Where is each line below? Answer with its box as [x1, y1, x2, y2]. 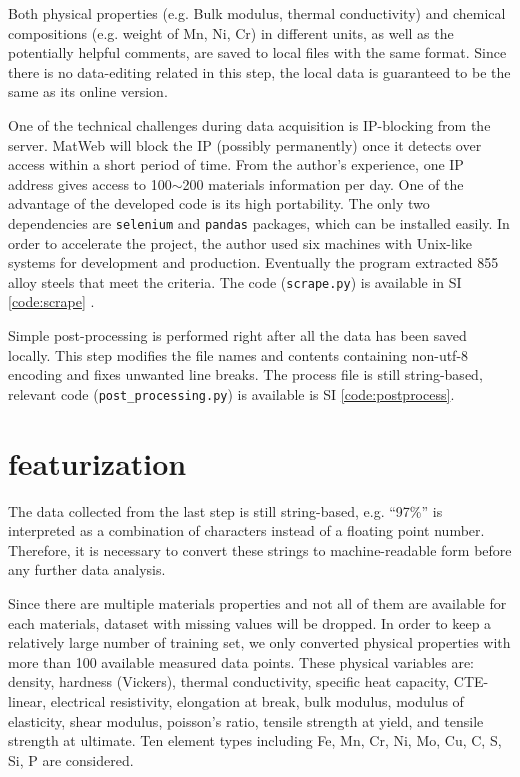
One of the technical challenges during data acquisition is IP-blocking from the [8, 114, 491, 135]
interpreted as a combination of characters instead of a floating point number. [8, 520, 485, 541]
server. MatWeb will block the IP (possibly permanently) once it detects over [8, 134, 482, 155]
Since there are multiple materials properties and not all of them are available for [8, 592, 507, 613]
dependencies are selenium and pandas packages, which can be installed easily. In [8, 212, 510, 233]
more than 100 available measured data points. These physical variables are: [8, 651, 475, 672]
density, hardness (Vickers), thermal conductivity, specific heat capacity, [8, 671, 450, 692]
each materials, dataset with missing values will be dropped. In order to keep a [8, 612, 492, 633]
